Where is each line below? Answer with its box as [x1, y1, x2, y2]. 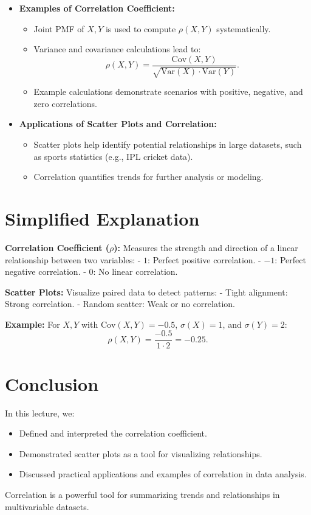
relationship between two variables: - [5, 253, 141, 266]
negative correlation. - [5, 265, 86, 278]
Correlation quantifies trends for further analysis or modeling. [33, 170, 264, 183]
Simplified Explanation [5, 206, 200, 230]
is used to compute [105, 22, 176, 35]
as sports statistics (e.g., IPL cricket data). [33, 150, 193, 162]
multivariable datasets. [5, 500, 89, 513]
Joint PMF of [33, 22, 84, 35]
